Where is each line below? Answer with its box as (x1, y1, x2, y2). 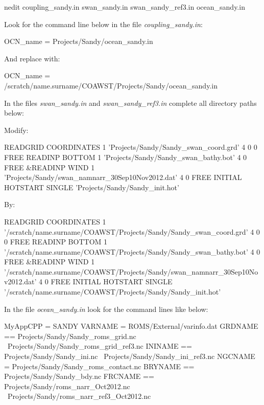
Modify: (4, 124, 29, 135)
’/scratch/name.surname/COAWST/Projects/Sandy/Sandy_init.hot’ (4, 286, 221, 297)
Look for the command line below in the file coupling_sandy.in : (4, 18, 203, 29)
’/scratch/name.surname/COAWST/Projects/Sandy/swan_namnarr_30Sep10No (4, 266, 258, 277)
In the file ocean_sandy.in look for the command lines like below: (4, 303, 208, 314)
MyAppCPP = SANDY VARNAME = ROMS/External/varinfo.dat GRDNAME (4, 321, 258, 331)
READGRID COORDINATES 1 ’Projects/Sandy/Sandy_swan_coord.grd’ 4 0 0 (4, 142, 257, 152)
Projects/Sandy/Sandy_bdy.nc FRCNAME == (4, 371, 154, 381)
